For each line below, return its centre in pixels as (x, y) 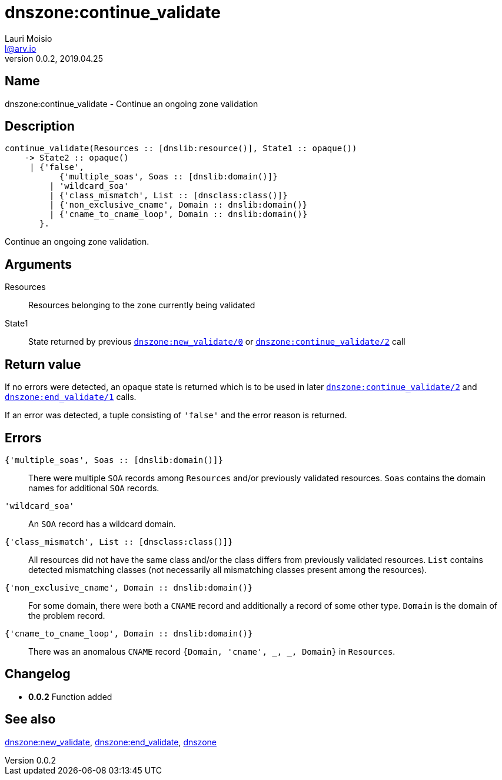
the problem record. (67, 615)
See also (30, 719)
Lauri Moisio (29, 38)
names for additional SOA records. (94, 488)
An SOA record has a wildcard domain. (102, 524)
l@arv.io (21, 48)
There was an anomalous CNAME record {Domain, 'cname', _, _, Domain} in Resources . (212, 651)
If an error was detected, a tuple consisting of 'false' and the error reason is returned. (176, 415)
